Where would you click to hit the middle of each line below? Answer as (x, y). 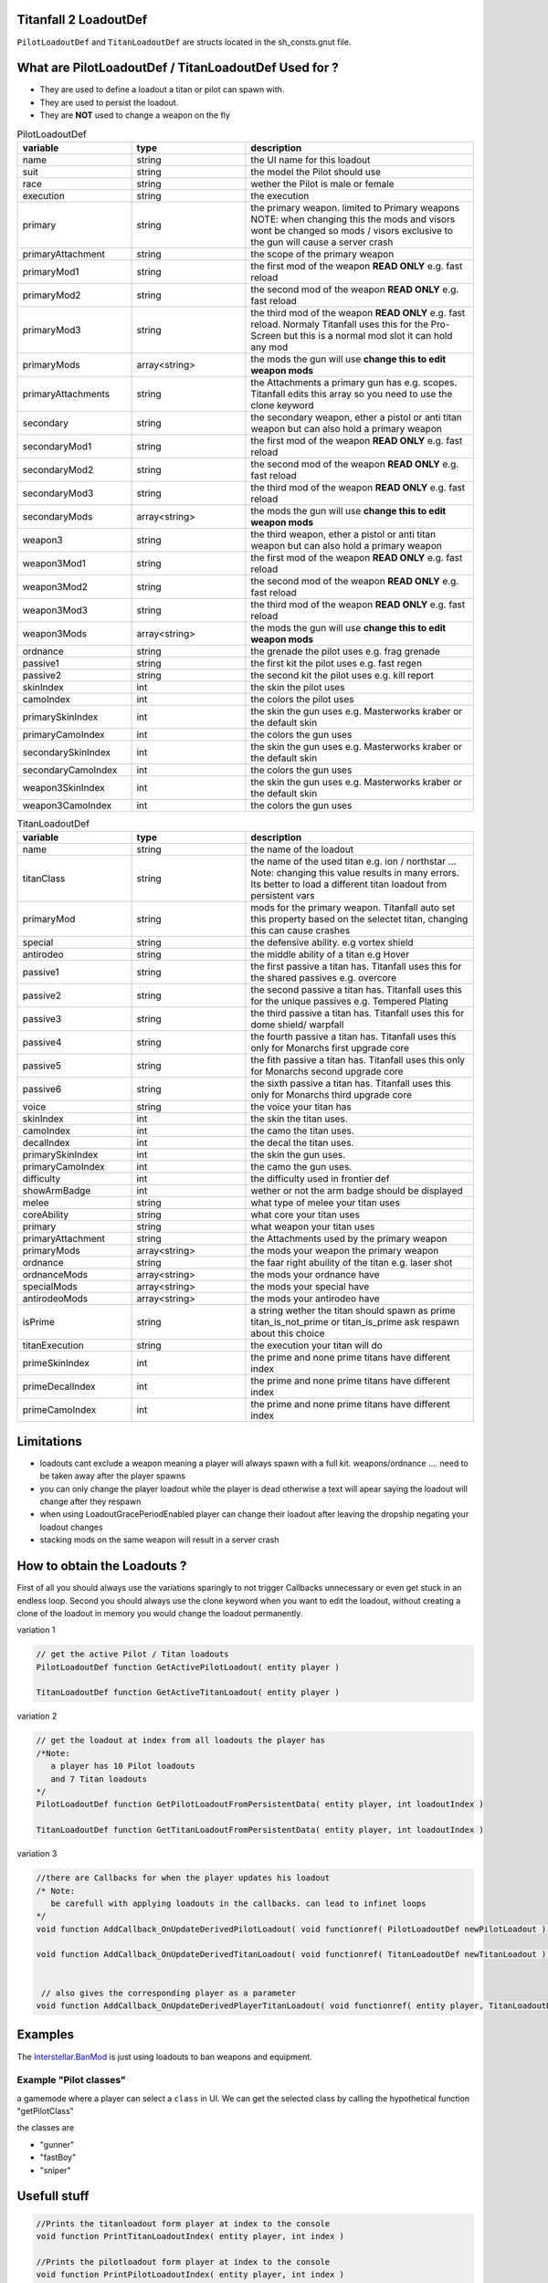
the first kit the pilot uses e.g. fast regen (337, 663)
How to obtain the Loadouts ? (102, 1566)
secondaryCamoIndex (70, 770)
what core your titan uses (306, 1215)
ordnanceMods (55, 1275)
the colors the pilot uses (303, 699)
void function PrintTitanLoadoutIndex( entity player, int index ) (190, 2236)
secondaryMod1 (57, 446)
